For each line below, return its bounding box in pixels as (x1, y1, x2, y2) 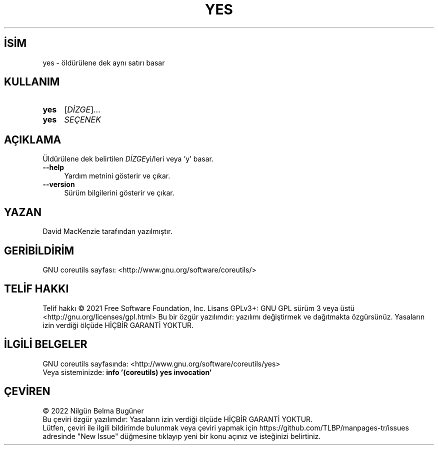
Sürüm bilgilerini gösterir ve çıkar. (64, 188, 174, 197)
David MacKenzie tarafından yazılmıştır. (42, 227, 172, 236)
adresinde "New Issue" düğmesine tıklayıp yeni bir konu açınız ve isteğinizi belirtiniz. (42, 431, 321, 440)
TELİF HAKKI (4, 282, 69, 295)
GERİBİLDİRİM (4, 244, 74, 257)
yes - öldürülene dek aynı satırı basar (42, 58, 165, 67)
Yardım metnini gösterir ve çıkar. (64, 171, 170, 180)
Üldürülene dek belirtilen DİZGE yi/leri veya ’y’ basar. (42, 154, 213, 163)
